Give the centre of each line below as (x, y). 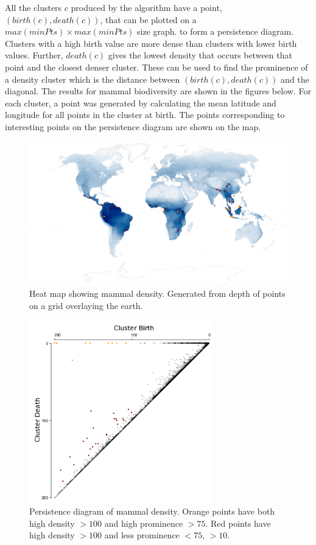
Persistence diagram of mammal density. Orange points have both (152, 511)
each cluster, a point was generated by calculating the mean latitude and (141, 102)
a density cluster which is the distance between (93, 79)
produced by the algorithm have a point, (146, 7)
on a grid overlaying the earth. (86, 305)
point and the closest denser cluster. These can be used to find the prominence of (156, 67)
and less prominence (142, 535)
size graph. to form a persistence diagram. (215, 31)
